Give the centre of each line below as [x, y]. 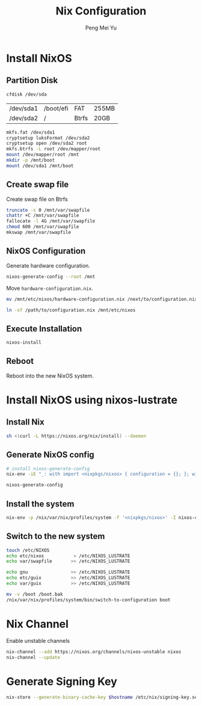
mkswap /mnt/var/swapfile [38, 233]
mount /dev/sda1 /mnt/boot [40, 166]
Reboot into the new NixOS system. [50, 376]
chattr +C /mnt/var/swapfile [43, 216]
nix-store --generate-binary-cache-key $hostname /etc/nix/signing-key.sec [103, 698]
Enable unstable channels [38, 640]
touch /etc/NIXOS [28, 550]
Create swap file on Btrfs [37, 199]
